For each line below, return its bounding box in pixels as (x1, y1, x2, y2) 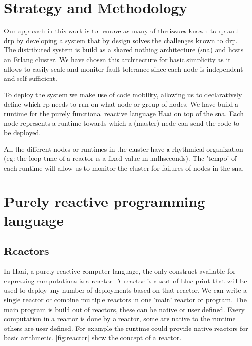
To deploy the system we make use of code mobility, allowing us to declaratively (4, 89, 242, 99)
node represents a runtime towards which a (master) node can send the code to (4, 118, 240, 128)
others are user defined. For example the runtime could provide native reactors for (4, 323, 248, 333)
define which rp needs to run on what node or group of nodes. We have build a (4, 99, 238, 109)
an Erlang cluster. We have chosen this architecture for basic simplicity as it (4, 54, 231, 64)
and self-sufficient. (4, 73, 57, 83)
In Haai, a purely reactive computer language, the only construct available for (4, 266, 235, 276)
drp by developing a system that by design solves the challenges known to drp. (4, 35, 238, 45)
